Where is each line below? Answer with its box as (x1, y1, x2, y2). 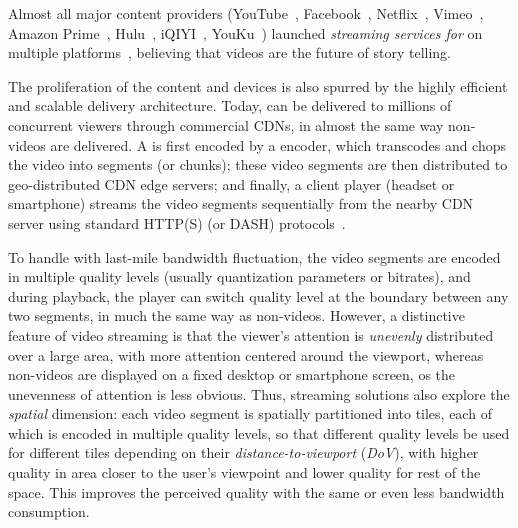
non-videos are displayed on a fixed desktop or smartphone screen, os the (8, 364, 456, 385)
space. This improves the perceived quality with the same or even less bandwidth (8, 481, 505, 502)
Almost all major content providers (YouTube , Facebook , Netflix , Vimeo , (8, 3, 484, 23)
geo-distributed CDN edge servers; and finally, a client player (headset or (8, 173, 455, 194)
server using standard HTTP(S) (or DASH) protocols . (8, 212, 346, 233)
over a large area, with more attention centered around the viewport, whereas (8, 344, 484, 365)
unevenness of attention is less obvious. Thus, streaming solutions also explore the (8, 383, 510, 404)
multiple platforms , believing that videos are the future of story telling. (8, 42, 451, 63)
